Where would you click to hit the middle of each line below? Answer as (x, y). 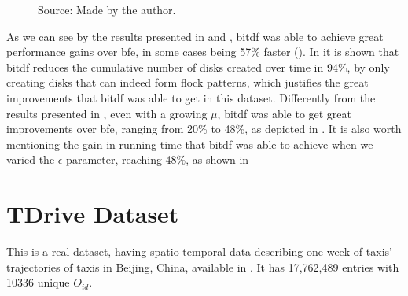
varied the (31, 159)
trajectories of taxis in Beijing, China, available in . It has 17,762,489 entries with (203, 266)
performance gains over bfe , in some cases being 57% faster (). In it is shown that (203, 52)
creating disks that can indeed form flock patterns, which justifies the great (187, 82)
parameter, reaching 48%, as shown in (158, 159)
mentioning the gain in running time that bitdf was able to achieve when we (190, 144)
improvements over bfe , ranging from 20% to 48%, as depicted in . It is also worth (204, 129)
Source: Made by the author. (107, 9)
